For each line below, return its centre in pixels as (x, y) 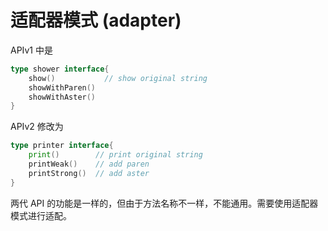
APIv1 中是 (31, 50)
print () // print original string (115, 155)
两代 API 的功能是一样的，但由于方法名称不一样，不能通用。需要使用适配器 (164, 203)
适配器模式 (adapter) (96, 20)
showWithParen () (62, 87)
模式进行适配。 (41, 215)
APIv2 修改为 (37, 127)
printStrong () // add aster (89, 173)
